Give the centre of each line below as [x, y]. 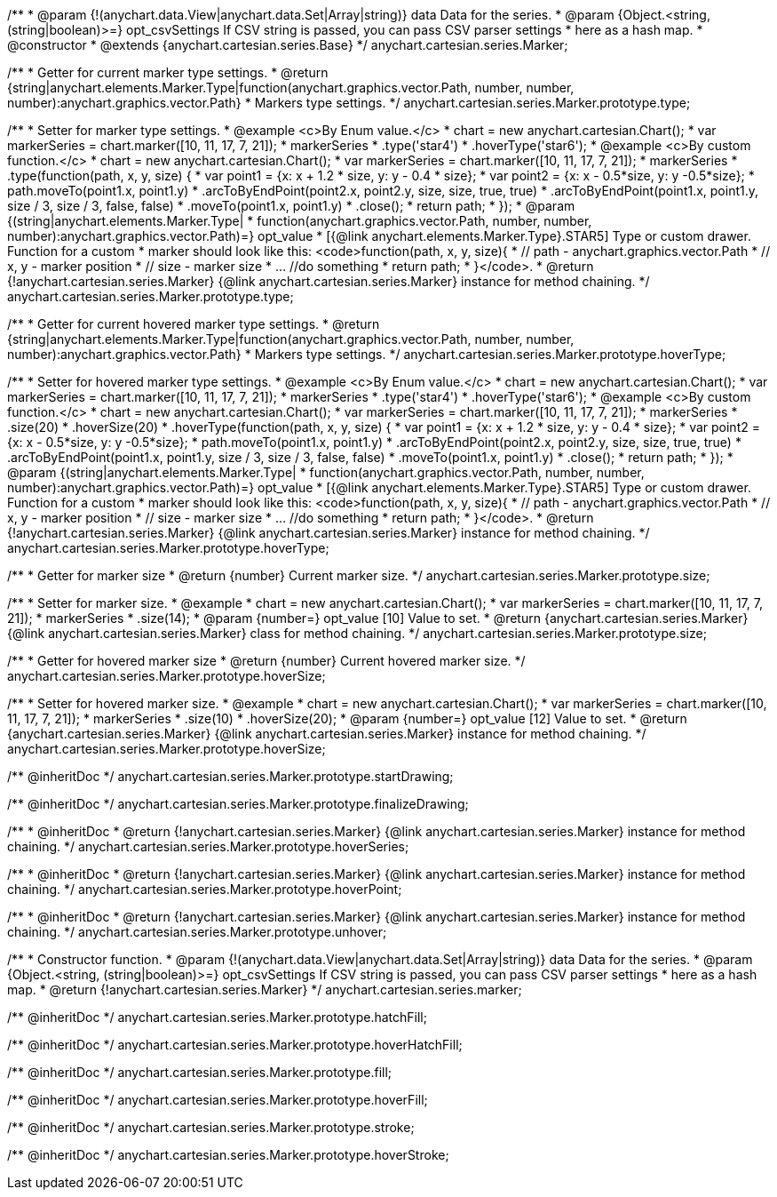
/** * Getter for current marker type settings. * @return [168, 72]
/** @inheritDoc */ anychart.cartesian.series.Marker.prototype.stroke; [211, 1127]
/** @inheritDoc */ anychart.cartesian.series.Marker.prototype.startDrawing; [230, 776]
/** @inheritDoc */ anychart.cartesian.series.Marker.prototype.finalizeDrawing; [238, 804]
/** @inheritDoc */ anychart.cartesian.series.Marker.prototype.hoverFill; [218, 1100]
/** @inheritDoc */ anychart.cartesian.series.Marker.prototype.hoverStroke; [228, 1155]
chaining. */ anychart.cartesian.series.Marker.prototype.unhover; [197, 932]
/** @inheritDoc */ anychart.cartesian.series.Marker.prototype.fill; [200, 1072]
